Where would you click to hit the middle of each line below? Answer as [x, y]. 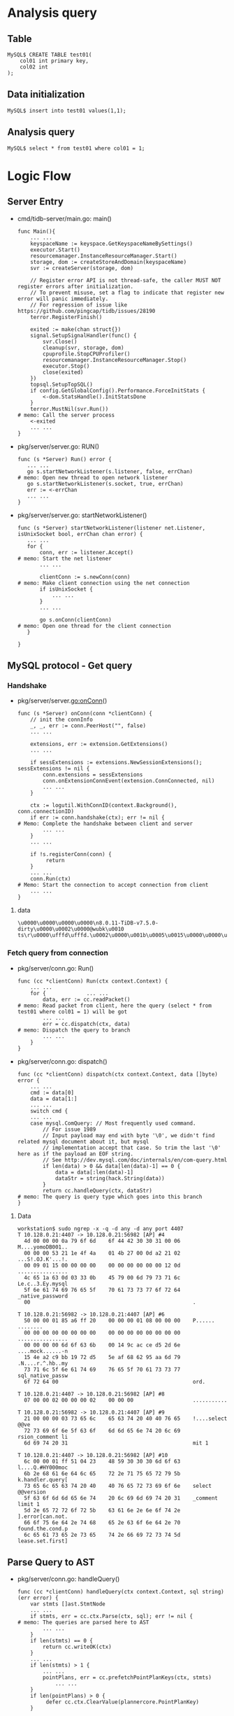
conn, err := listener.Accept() [87, 552]
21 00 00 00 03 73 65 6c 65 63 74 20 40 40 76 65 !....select [126, 1419]
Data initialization [46, 95]
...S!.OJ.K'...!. [43, 1259]
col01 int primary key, [54, 61]
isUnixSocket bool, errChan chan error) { [80, 534]
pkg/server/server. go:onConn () [62, 701]
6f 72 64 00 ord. [115, 1381]
